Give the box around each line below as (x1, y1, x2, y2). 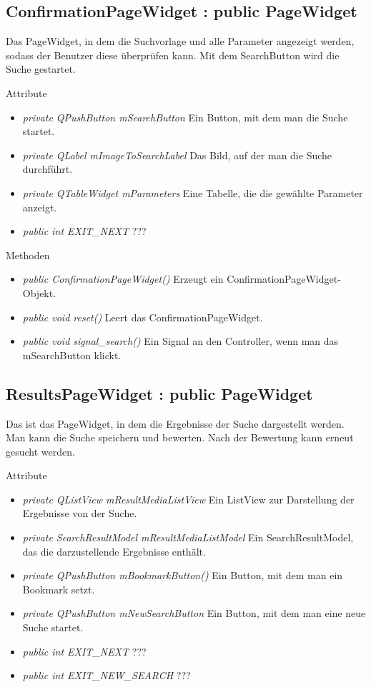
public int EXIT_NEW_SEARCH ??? (22, 668, 191, 683)
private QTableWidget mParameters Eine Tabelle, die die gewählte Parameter (22, 185, 363, 200)
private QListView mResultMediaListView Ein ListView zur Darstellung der (22, 491, 355, 506)
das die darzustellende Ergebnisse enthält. (22, 543, 206, 558)
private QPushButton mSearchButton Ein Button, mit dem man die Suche (22, 109, 348, 124)
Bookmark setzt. (22, 581, 95, 596)
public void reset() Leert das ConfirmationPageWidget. (22, 309, 263, 324)
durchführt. (22, 161, 73, 176)
